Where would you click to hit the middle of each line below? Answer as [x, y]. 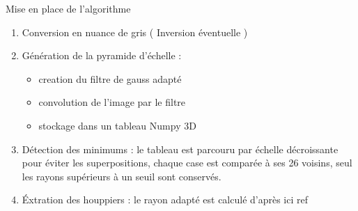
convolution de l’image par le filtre [112, 102]
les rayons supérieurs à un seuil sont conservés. [122, 176]
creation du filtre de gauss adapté [110, 78]
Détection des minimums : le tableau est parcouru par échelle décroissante [180, 149]
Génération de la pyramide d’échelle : [102, 55]
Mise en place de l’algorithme [68, 8]
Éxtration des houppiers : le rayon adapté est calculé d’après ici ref [165, 200]
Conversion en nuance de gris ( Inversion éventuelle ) [135, 32]
